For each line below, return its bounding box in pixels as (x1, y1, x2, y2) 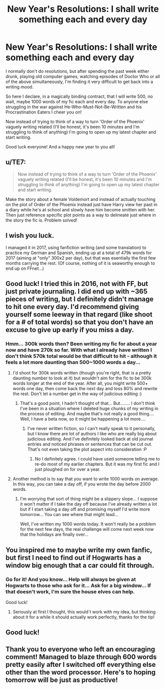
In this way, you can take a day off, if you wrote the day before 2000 (12, 481, 151, 487)
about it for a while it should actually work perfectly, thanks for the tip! (12, 614, 155, 620)
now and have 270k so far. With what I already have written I (5, 346, 152, 353)
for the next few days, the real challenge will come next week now (20, 526, 154, 532)
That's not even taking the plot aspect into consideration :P (27, 446, 147, 453)
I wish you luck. (5, 231, 55, 240)
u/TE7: (5, 158, 26, 167)
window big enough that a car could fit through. (5, 561, 154, 570)
